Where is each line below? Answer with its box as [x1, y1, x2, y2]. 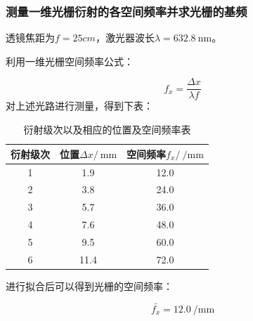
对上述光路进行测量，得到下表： [6, 98, 153, 113]
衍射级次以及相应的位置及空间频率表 [23, 122, 191, 137]
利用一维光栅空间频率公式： [6, 53, 134, 68]
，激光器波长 [95, 30, 155, 45]
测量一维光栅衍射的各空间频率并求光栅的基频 [6, 2, 247, 20]
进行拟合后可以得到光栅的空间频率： [6, 278, 173, 293]
